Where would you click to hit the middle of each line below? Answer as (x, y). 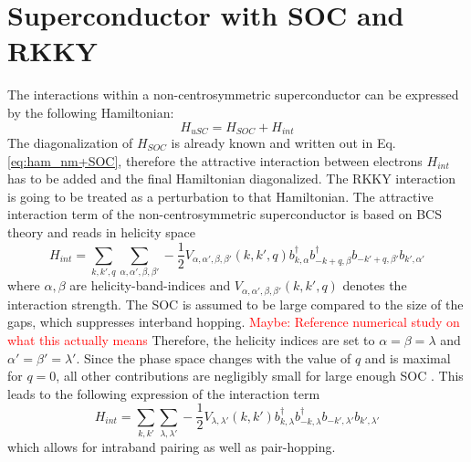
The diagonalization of (70, 142)
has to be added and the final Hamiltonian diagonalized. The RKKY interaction (232, 178)
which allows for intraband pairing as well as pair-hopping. (172, 447)
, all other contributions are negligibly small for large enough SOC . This (260, 376)
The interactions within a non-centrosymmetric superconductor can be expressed (233, 94)
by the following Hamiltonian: (91, 112)
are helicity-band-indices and (150, 285)
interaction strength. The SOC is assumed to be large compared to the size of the (235, 304)
